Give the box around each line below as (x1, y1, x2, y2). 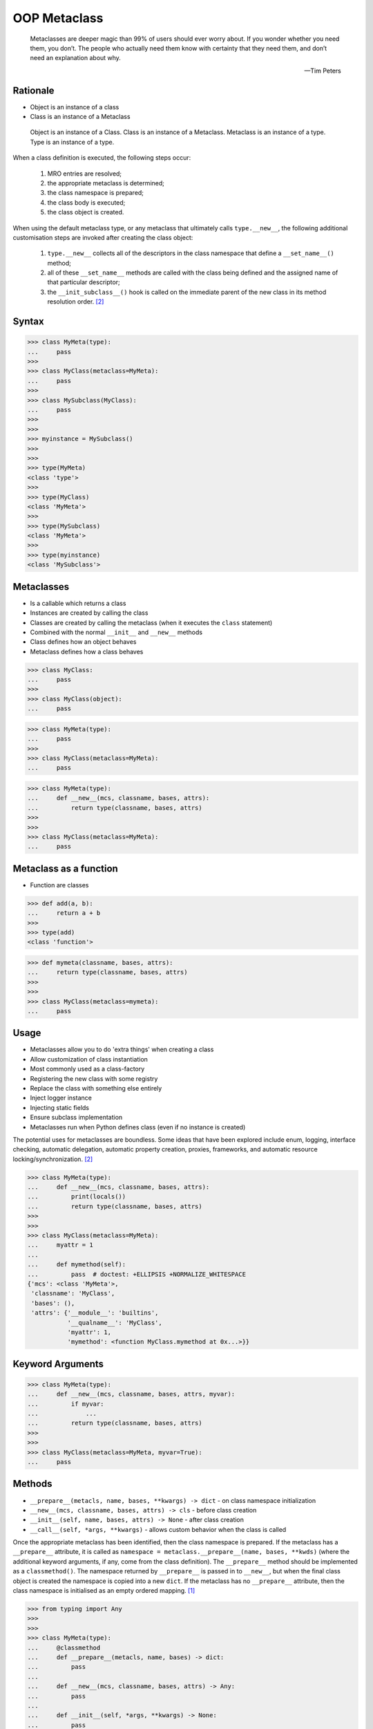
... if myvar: (27, 1400, 104, 1407)
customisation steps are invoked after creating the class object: (12, 233, 193, 241)
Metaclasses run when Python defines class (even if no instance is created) (30, 1122, 246, 1131)
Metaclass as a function (12, 862, 119, 874)
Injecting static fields (30, 1103, 90, 1111)
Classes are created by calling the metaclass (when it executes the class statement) (30, 618, 273, 627)
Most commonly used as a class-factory (30, 1065, 145, 1073)
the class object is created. (47, 208, 124, 216)
